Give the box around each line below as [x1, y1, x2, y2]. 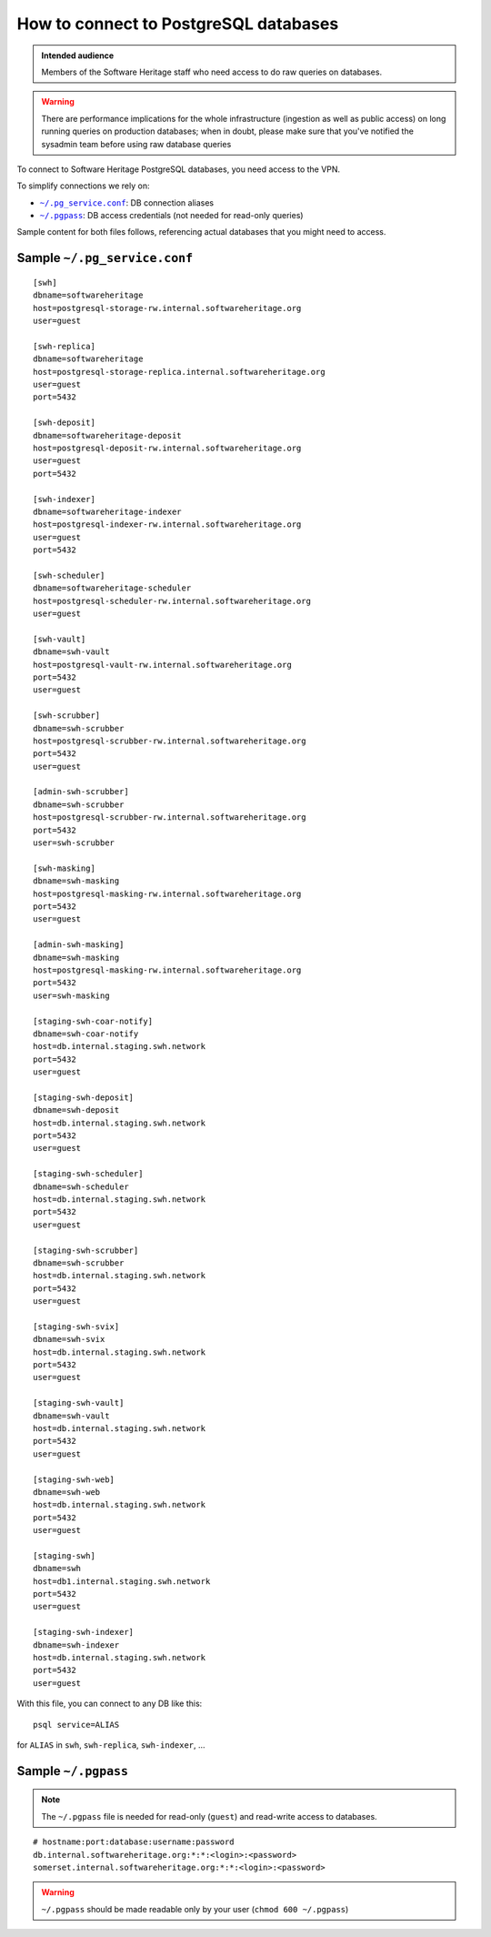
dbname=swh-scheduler [33, 1181, 129, 1192]
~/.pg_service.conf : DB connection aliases [39, 197, 215, 208]
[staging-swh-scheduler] [33, 1169, 144, 1179]
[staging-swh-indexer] [33, 1627, 135, 1638]
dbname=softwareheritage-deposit [33, 430, 182, 440]
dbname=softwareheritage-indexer [33, 506, 182, 517]
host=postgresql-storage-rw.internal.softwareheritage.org [33, 303, 302, 313]
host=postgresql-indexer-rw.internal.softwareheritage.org [33, 520, 302, 530]
